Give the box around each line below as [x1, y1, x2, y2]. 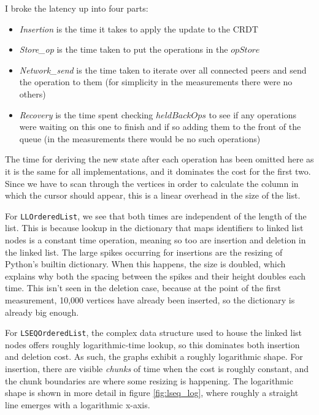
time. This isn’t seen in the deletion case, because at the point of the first [5, 281, 282, 294]
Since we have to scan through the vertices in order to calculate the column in [5, 177, 299, 189]
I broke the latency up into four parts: [5, 2, 148, 14]
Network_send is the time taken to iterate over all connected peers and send [19, 63, 307, 76]
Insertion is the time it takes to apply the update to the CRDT [19, 22, 258, 35]
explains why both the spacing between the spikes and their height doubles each [5, 269, 306, 282]
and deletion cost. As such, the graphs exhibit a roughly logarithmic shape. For [5, 350, 303, 363]
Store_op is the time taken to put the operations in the [19, 43, 228, 56]
